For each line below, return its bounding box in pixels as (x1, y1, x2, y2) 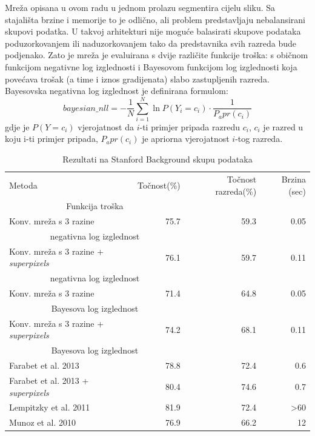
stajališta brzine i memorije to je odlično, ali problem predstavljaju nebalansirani (5, 13, 306, 25)
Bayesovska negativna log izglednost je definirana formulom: (5, 84, 228, 97)
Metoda (9, 178, 38, 191)
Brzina (281, 172, 306, 185)
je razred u (263, 120, 303, 133)
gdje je (5, 120, 30, 133)
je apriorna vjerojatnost (142, 132, 230, 145)
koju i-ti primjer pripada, (5, 132, 98, 145)
